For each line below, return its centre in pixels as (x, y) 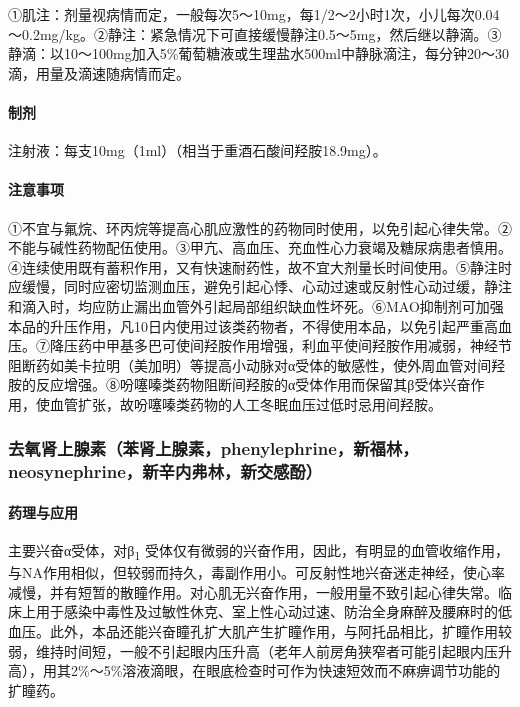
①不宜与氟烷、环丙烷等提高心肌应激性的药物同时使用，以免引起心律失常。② (260, 227)
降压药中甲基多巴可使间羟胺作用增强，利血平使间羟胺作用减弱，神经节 (280, 345)
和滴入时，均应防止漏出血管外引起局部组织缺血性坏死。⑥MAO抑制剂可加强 (256, 305)
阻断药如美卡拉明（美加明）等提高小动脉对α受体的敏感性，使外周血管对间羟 (257, 364)
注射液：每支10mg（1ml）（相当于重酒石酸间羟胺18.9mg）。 (197, 150)
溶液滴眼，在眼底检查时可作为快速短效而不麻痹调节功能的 (311, 670)
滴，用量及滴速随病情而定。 (99, 72)
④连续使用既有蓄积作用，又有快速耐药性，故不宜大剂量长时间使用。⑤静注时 (260, 266)
